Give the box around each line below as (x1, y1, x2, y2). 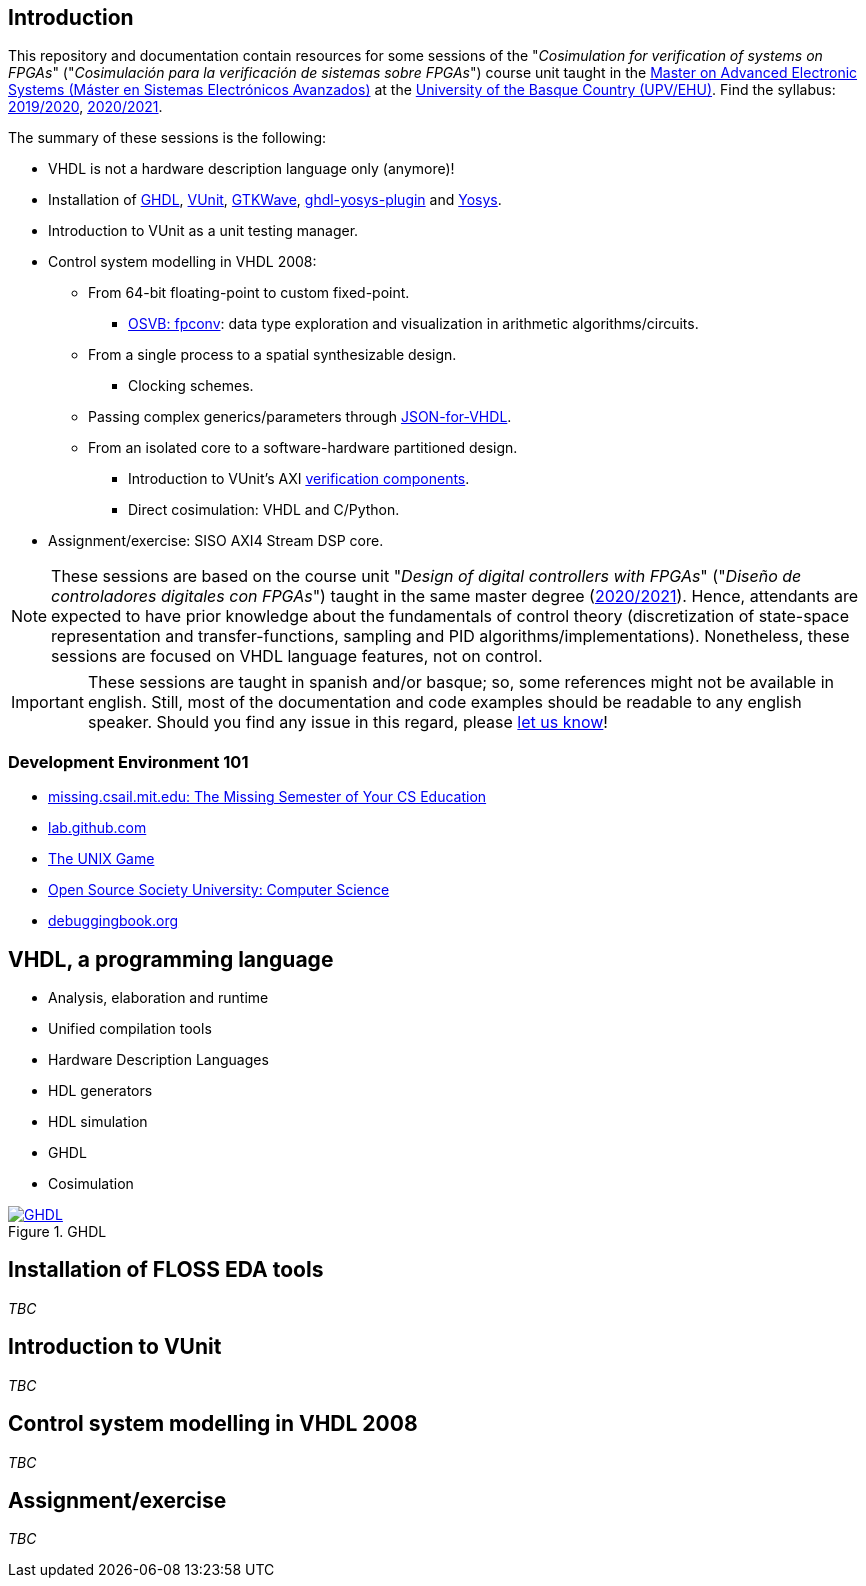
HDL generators (48, 1082, 153, 1100)
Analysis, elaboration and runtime (48, 989, 269, 1007)
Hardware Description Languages (48, 1051, 269, 1069)
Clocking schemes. (128, 377, 254, 395)
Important (11, 692, 84, 713)
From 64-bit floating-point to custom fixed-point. (88, 284, 410, 302)
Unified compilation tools (48, 1020, 212, 1038)
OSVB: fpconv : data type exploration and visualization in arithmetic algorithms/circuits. (128, 315, 699, 333)
